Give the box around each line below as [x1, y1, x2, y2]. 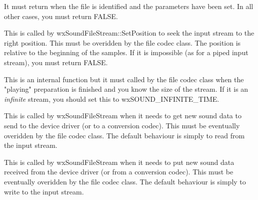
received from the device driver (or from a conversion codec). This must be [4, 166, 233, 177]
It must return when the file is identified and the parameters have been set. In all [4, 1, 253, 11]
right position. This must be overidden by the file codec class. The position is [4, 37, 241, 48]
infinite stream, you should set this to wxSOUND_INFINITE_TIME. [4, 93, 219, 104]
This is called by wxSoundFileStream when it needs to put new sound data [4, 156, 234, 167]
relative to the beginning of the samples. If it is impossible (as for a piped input [4, 47, 248, 58]
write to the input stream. [4, 186, 84, 196]
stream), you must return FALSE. [4, 57, 108, 67]
